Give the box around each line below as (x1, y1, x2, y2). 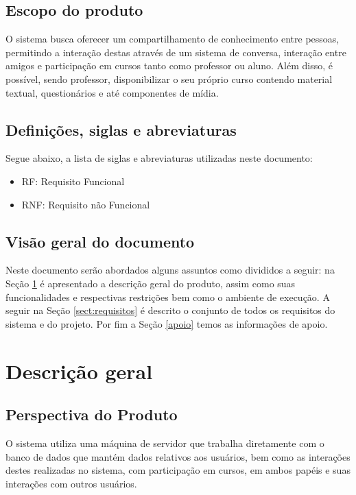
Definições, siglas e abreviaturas (5, 119, 237, 140)
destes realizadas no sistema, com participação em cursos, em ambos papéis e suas (5, 463, 351, 477)
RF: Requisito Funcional (21, 173, 125, 188)
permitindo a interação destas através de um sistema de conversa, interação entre (5, 45, 346, 59)
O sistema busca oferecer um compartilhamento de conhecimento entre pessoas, (5, 32, 340, 46)
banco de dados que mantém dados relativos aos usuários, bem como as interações (5, 449, 351, 463)
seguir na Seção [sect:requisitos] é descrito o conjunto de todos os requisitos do (5, 303, 335, 317)
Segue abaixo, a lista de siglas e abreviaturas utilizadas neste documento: (5, 151, 313, 165)
